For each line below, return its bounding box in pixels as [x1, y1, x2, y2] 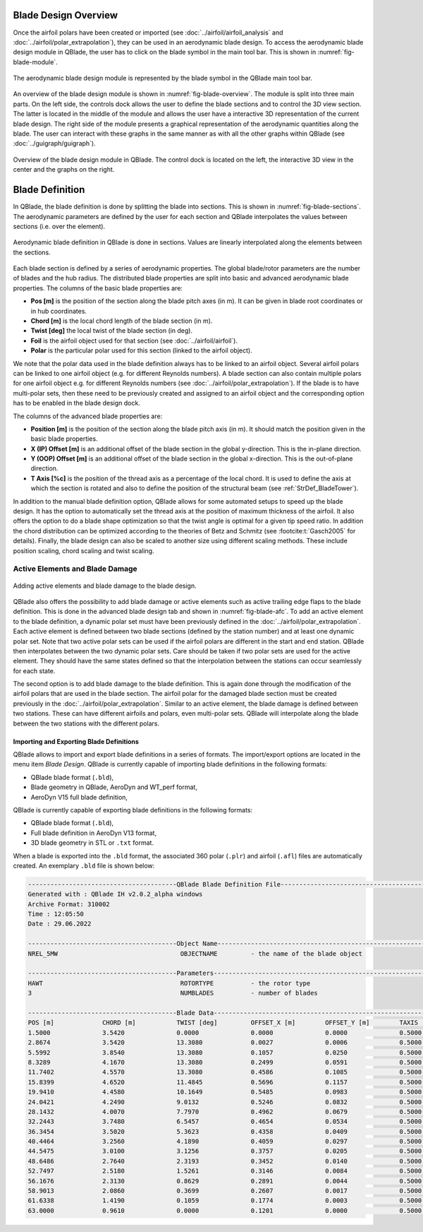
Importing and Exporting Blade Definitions [13, 737, 139, 745]
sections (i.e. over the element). [13, 222, 106, 230]
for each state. [13, 666, 56, 675]
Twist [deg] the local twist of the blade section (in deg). [30, 326, 193, 335]
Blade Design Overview [13, 9, 118, 21]
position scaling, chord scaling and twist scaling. [13, 546, 154, 555]
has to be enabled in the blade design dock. [13, 399, 140, 408]
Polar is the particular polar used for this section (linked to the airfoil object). [30, 346, 253, 355]
